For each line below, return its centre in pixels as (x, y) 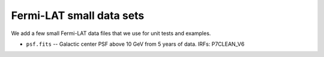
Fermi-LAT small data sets (78, 15)
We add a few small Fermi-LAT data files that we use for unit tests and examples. (111, 33)
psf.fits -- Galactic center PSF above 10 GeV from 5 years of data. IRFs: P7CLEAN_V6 (135, 44)
